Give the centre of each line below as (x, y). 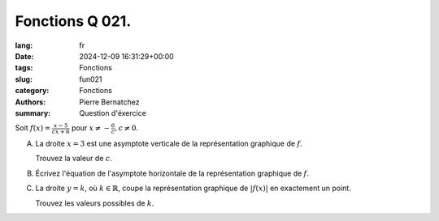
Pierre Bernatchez (109, 102)
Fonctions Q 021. (73, 21)
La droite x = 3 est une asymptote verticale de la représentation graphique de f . (169, 143)
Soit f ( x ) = (33, 128)
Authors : (30, 102)
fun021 (91, 79)
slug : (24, 79)
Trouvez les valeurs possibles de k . (95, 203)
